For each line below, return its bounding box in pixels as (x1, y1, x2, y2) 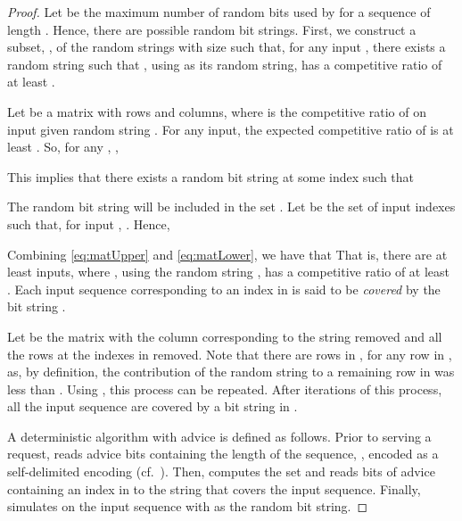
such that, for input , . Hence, (7, 214, 170, 233)
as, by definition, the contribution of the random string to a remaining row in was (7, 362, 455, 381)
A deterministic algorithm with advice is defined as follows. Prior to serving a (7, 426, 432, 445)
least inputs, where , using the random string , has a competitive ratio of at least (7, 262, 450, 281)
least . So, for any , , (7, 137, 119, 156)
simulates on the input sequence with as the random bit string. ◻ (7, 497, 368, 516)
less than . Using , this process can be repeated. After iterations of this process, (7, 379, 442, 398)
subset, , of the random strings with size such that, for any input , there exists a (7, 37, 446, 56)
